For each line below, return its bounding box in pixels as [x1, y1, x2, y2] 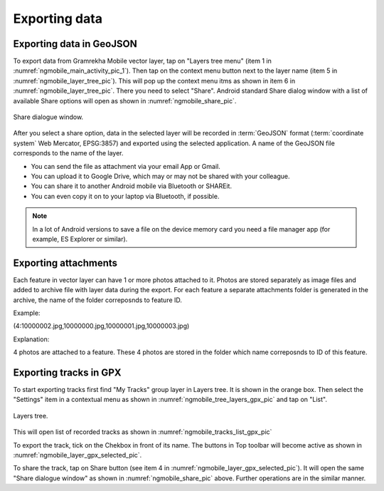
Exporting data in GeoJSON [13, 38, 138, 50]
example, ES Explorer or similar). [32, 234, 128, 243]
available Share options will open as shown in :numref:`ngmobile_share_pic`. [13, 96, 237, 105]
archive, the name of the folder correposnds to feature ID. [13, 296, 183, 304]
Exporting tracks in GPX [13, 366, 122, 378]
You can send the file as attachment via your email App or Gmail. [31, 162, 220, 170]
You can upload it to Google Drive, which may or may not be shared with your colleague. [31, 172, 291, 180]
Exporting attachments [13, 257, 117, 269]
